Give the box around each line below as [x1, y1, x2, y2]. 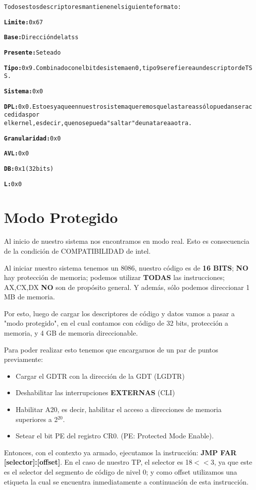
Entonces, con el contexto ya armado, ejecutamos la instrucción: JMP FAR [4, 447, 237, 457]
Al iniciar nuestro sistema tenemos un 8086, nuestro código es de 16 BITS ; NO [4, 262, 249, 273]
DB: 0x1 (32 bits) [4, 165, 54, 172]
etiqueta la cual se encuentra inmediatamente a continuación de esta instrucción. [4, 476, 249, 487]
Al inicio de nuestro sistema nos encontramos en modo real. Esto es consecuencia [4, 236, 250, 246]
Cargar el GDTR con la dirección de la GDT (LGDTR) [15, 370, 185, 381]
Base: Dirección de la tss [4, 34, 79, 41]
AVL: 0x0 [4, 150, 29, 157]
